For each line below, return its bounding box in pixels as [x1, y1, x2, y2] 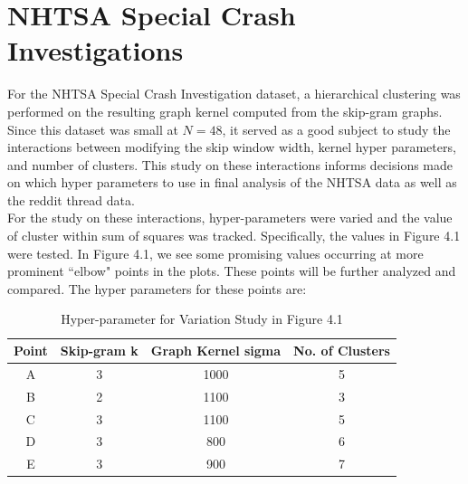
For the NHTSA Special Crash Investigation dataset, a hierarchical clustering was [7, 84, 461, 103]
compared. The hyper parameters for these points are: [7, 279, 307, 298]
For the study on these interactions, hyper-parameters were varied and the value [7, 208, 453, 227]
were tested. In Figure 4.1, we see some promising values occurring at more [7, 243, 424, 262]
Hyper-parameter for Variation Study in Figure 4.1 [61, 309, 343, 328]
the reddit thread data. [7, 190, 135, 209]
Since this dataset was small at [7, 119, 178, 138]
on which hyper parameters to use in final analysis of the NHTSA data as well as [7, 173, 457, 192]
